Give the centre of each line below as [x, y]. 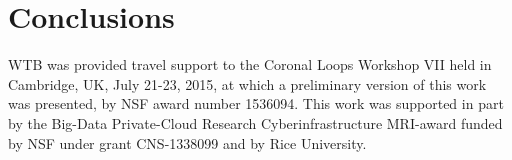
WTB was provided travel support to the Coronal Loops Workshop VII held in [250, 64]
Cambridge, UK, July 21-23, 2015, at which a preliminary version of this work [247, 83]
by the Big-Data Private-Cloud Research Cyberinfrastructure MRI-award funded [255, 122]
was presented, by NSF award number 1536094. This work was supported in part [256, 103]
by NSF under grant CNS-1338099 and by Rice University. [187, 142]
